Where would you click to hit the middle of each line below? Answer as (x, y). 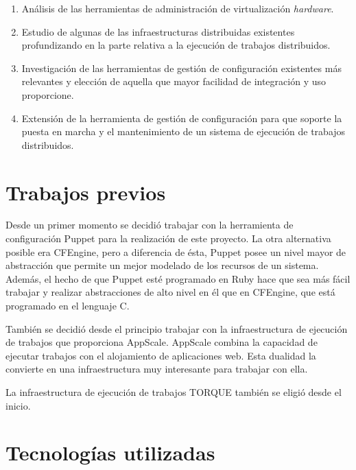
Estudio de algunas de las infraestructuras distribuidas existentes (158, 31)
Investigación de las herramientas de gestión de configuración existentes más (181, 68)
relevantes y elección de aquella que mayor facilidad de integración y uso (174, 81)
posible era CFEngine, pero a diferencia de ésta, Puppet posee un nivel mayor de (176, 251)
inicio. (18, 405)
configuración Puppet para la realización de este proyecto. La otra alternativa (168, 238)
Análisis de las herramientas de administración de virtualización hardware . (178, 8)
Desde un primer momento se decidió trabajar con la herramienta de (150, 225)
